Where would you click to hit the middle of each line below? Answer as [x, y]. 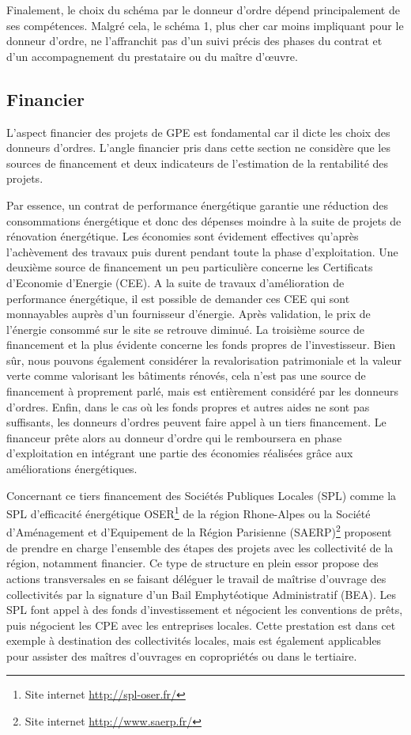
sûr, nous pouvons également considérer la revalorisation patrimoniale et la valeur [204, 360]
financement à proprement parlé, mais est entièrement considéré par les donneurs [203, 391]
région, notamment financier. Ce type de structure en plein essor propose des [192, 563]
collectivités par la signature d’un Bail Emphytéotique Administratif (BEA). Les [201, 594]
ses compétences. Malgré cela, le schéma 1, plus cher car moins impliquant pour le [205, 25]
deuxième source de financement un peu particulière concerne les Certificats [190, 267]
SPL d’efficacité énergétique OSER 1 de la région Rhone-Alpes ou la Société [189, 512]
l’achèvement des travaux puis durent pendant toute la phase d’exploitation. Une [202, 251]
